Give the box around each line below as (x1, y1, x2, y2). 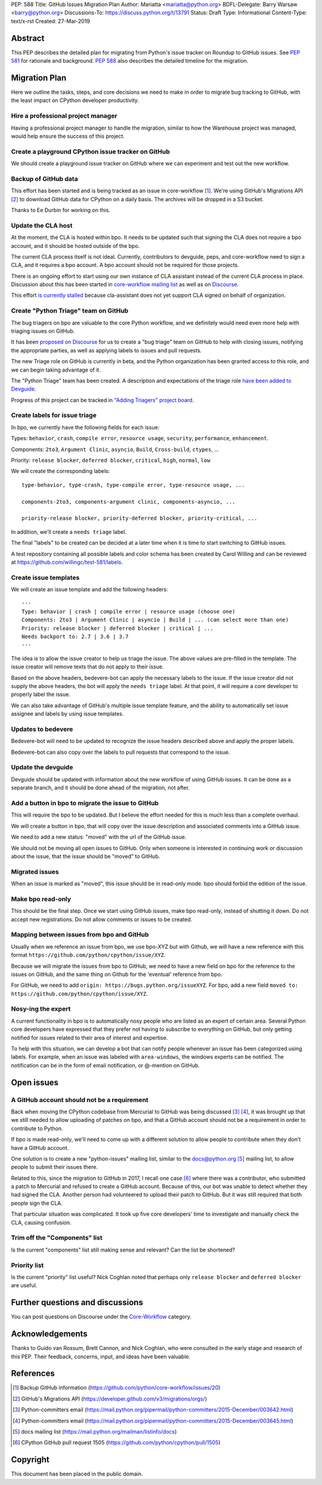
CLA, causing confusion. (11, 1219, 72, 1226)
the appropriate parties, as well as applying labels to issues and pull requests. (11, 346, 202, 354)
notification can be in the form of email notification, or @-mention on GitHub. (11, 1061, 200, 1069)
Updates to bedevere (11, 725, 73, 733)
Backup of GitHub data (11, 174, 78, 183)
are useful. (11, 1282, 38, 1289)
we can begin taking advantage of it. (11, 366, 101, 373)
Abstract (11, 33, 45, 43)
